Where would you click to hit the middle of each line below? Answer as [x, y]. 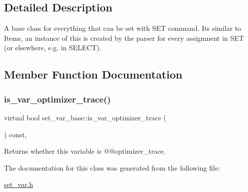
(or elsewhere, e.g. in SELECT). [53, 48]
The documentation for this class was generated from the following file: [112, 167]
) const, [15, 134]
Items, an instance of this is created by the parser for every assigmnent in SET [124, 38]
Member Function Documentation [93, 74]
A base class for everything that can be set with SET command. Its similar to [123, 28]
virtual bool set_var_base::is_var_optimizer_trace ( [85, 117]
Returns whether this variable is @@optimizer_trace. [85, 151]
